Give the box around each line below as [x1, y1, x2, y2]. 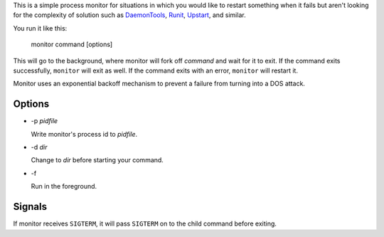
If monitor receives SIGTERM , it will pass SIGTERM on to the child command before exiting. [13, 219, 277, 228]
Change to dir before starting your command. [31, 156, 164, 164]
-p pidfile [31, 117, 58, 125]
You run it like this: [13, 23, 68, 32]
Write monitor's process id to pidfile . [31, 130, 138, 138]
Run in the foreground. [31, 182, 97, 191]
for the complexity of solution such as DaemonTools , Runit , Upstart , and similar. [13, 11, 246, 19]
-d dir [31, 143, 48, 152]
